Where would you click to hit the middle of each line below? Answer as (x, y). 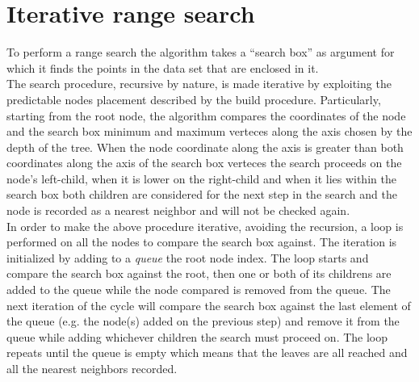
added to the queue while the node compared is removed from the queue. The (199, 290)
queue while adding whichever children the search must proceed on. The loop (197, 336)
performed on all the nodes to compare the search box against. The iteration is (202, 242)
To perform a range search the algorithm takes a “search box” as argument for (201, 52)
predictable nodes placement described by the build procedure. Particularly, (194, 99)
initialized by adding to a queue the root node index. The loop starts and (188, 257)
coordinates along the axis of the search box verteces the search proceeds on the (204, 163)
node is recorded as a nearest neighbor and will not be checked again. (178, 210)
